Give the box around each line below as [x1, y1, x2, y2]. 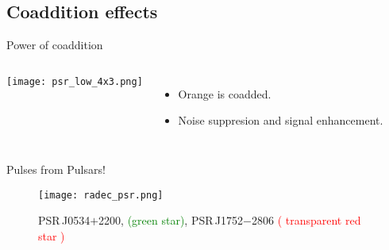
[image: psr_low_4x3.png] [6, 75, 143, 87]
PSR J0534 [38, 212, 91, 229]
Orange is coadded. [178, 85, 272, 102]
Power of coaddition [6, 37, 103, 53]
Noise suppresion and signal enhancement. [178, 112, 383, 129]
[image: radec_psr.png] [38, 189, 164, 201]
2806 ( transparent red [251, 212, 361, 229]
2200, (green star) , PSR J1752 [98, 212, 244, 229]
